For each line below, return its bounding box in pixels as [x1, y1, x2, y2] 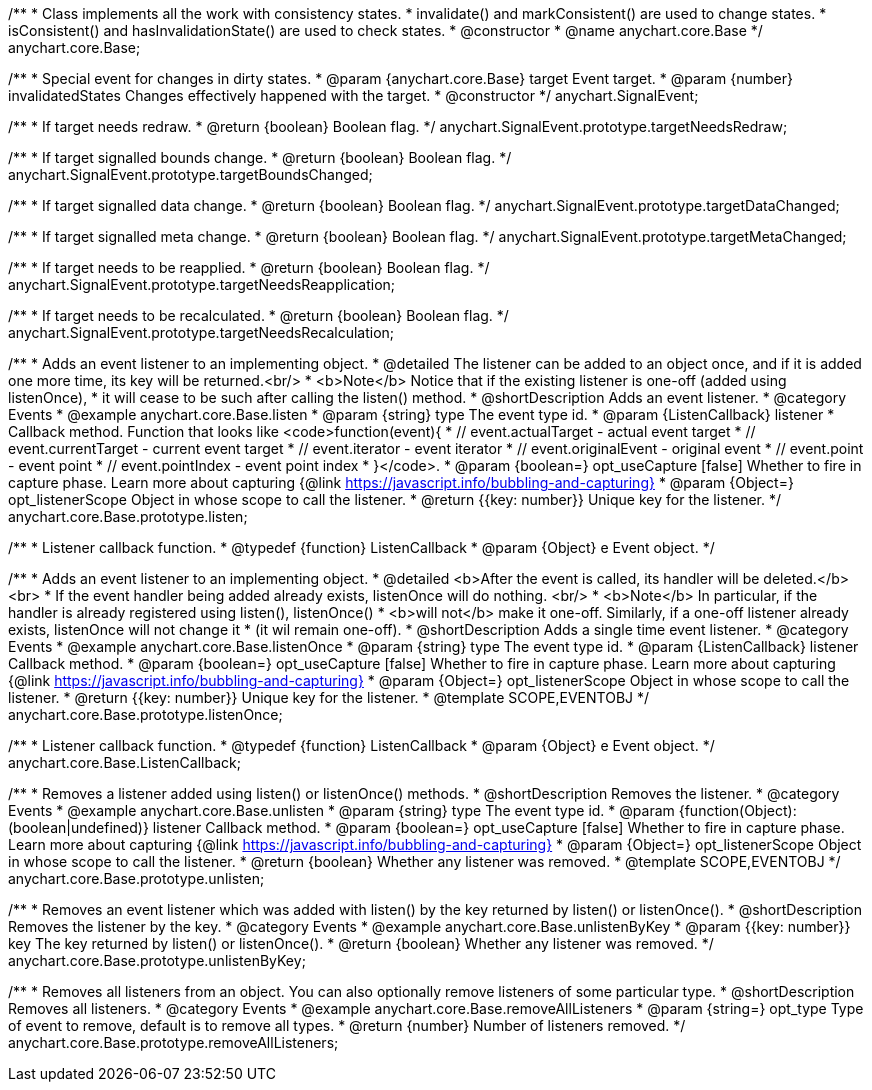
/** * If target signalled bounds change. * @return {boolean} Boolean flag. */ [8, 149, 512, 166]
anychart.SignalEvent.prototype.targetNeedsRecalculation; [8, 324, 395, 341]
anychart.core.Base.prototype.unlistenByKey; [8, 952, 306, 969]
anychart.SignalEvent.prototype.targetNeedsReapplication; [8, 276, 396, 293]
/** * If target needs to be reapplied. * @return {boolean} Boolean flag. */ [8, 259, 490, 276]
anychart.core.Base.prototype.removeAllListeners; [8, 1034, 339, 1051]
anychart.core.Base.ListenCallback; [8, 754, 241, 771]
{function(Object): [678, 802, 797, 819]
